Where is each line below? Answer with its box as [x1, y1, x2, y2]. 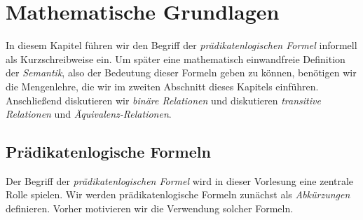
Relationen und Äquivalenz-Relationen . [6, 106, 172, 121]
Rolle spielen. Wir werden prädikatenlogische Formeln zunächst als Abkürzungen [6, 187, 350, 202]
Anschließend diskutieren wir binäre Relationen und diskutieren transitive [6, 92, 321, 107]
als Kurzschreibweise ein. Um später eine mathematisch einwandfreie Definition [6, 51, 345, 66]
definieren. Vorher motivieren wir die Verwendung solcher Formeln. [6, 201, 294, 216]
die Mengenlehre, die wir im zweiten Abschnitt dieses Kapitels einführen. [6, 78, 319, 93]
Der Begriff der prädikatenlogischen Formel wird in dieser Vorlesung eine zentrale [6, 173, 354, 188]
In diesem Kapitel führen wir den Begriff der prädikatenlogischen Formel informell [6, 38, 357, 53]
